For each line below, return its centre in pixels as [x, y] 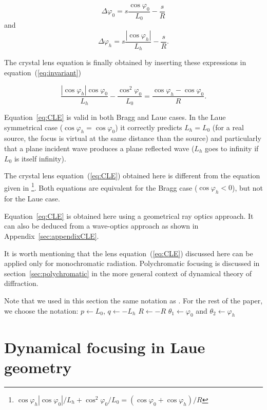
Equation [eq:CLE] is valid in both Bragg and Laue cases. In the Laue [115, 117]
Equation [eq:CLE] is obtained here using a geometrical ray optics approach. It [129, 216]
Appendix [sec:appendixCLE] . [52, 236]
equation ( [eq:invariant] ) [43, 72]
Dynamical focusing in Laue [105, 347]
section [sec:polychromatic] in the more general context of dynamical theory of [128, 273]
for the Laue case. [32, 199]
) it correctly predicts [149, 127]
